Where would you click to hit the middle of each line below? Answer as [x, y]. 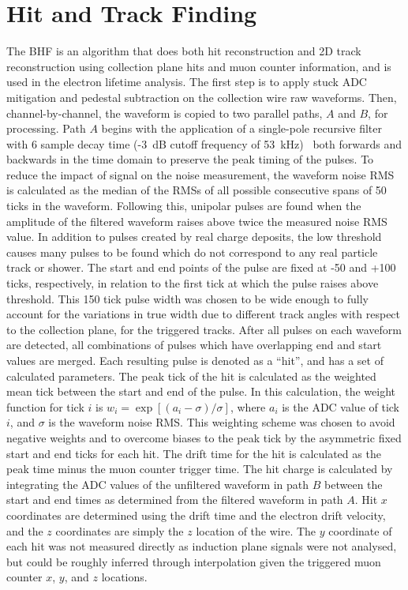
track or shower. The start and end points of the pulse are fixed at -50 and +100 [201, 267]
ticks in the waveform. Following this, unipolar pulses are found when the [184, 206]
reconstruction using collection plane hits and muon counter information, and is [199, 66]
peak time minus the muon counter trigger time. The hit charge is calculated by [200, 469]
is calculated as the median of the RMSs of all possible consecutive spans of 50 [197, 190]
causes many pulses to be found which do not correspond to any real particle [192, 252]
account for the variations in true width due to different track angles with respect [204, 314]
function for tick [45, 406]
